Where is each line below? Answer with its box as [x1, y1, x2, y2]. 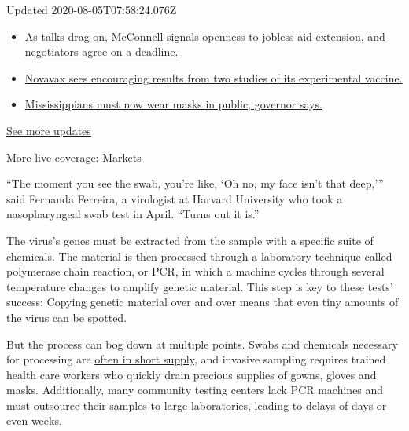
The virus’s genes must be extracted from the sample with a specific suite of [6, 232, 374, 248]
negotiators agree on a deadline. [24, 43, 179, 60]
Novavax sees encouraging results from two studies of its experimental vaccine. [24, 69, 403, 86]
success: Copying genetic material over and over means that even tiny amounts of [6, 294, 399, 310]
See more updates [6, 122, 91, 138]
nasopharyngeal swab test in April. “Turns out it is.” [6, 206, 260, 222]
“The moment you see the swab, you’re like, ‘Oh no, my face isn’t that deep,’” [6, 175, 384, 192]
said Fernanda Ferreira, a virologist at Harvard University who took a [6, 190, 343, 206]
